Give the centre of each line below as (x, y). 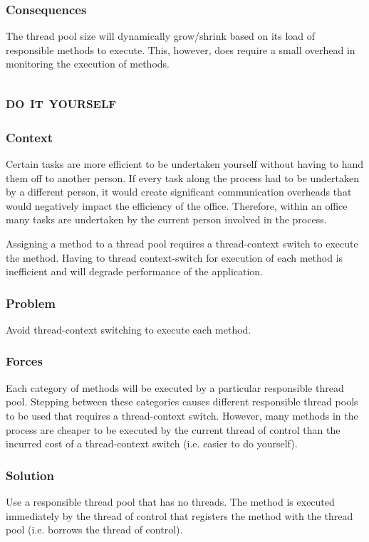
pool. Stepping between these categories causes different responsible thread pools (182, 402)
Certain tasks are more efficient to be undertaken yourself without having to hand (185, 164)
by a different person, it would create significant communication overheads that (179, 192)
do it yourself (61, 102)
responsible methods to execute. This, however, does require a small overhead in (181, 49)
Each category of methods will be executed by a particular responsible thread (175, 387)
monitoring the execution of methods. (88, 64)
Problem (31, 303)
